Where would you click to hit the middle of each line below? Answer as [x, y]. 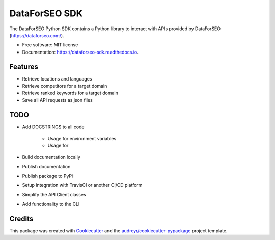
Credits [21, 218]
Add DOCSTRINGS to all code [53, 127]
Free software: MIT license [50, 45]
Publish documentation [46, 167]
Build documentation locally [51, 157]
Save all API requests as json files [57, 100]
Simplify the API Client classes [54, 195]
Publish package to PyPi [48, 176]
